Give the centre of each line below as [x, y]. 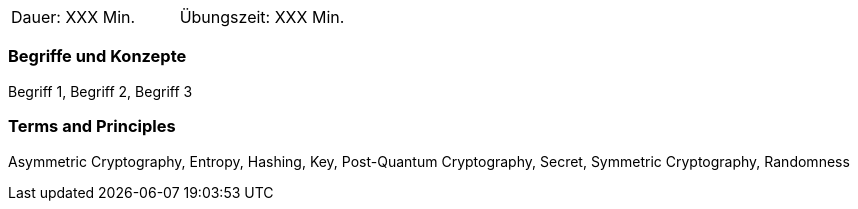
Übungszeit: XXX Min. [262, 17]
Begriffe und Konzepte [97, 56]
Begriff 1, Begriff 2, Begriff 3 [100, 91]
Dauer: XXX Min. [73, 17]
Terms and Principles [92, 126]
